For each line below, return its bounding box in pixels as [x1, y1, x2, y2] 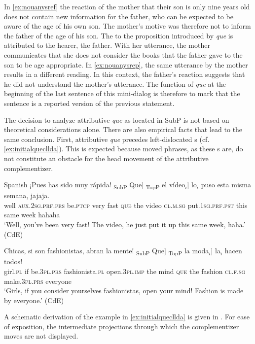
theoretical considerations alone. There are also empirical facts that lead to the [4, 124, 243, 135]
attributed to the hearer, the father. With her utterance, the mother [4, 40, 210, 50]
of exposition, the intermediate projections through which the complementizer [4, 321, 239, 331]
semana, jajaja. [4, 190, 50, 201]
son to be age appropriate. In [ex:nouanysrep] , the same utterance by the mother [4, 59, 248, 69]
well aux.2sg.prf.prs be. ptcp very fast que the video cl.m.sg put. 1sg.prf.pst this [4, 200, 248, 210]
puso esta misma [201, 179, 251, 190]
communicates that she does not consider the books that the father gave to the [4, 49, 243, 60]
